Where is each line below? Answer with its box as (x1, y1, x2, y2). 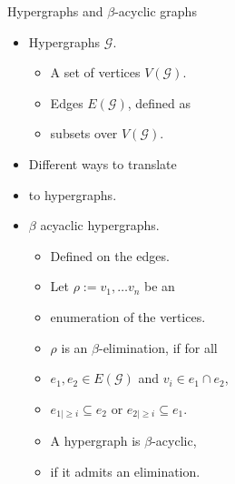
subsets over (50, 124, 118, 143)
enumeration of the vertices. (50, 307, 206, 326)
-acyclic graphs (114, 2, 197, 20)
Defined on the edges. (50, 246, 170, 265)
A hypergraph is (50, 431, 141, 450)
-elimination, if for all (98, 338, 218, 357)
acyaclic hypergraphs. (40, 216, 160, 235)
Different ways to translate (28, 154, 177, 173)
